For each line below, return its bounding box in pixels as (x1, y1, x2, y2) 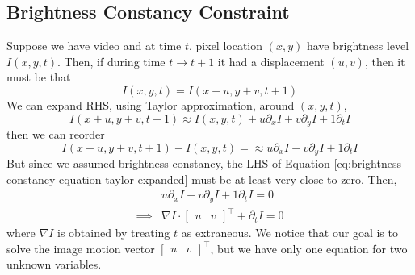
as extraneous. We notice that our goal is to (181, 224, 398, 241)
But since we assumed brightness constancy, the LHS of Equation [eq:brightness (6, 155, 401, 172)
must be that (6, 69, 71, 85)
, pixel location (189, 37, 263, 54)
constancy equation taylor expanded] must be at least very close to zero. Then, (6, 170, 397, 187)
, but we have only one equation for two (210, 240, 408, 256)
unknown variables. (6, 256, 102, 273)
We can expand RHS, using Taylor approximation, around (6, 96, 295, 113)
